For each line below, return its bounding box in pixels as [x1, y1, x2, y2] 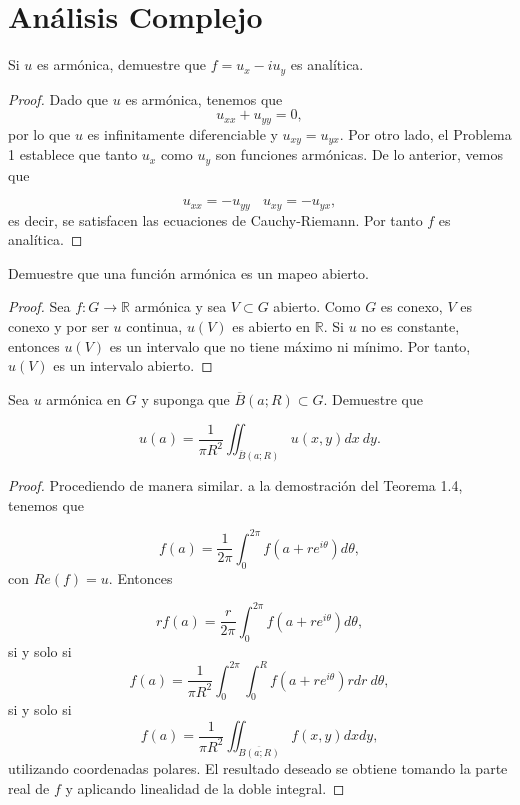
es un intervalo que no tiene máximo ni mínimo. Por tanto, [109, 335, 471, 356]
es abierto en [232, 315, 311, 336]
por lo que [8, 123, 71, 144]
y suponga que [141, 388, 230, 409]
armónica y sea [134, 296, 227, 317]
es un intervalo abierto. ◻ [53, 355, 213, 376]
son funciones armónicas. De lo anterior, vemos [215, 144, 503, 165]
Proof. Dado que [8, 88, 109, 109]
